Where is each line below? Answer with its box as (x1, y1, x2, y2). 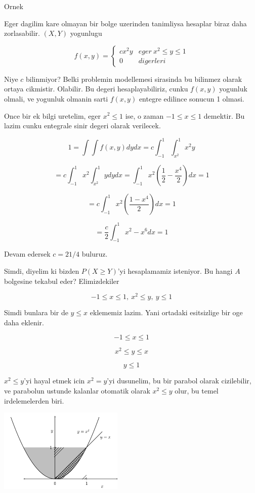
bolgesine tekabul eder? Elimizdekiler (4, 275, 119, 286)
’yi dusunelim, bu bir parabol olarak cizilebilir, (107, 375, 251, 386)
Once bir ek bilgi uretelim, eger (4, 110, 101, 121)
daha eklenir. (4, 317, 45, 327)
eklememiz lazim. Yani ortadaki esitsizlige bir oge (90, 307, 243, 318)
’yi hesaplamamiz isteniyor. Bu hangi (117, 265, 233, 276)
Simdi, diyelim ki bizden (4, 265, 79, 276)
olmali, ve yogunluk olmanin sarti (4, 93, 108, 104)
